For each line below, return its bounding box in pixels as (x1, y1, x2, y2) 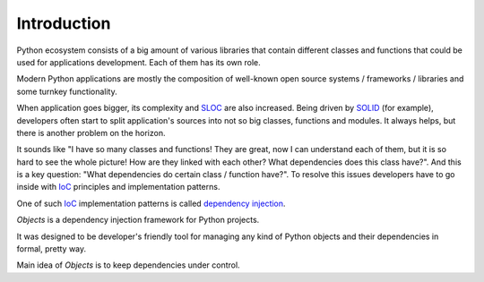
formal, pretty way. (16, 244, 87, 254)
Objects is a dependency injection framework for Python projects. (16, 215, 260, 226)
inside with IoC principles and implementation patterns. (16, 182, 220, 192)
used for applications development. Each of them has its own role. (16, 56, 261, 67)
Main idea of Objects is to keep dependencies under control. (16, 260, 241, 270)
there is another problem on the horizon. (16, 127, 166, 138)
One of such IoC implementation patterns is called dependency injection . (16, 198, 286, 209)
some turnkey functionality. (16, 86, 117, 97)
